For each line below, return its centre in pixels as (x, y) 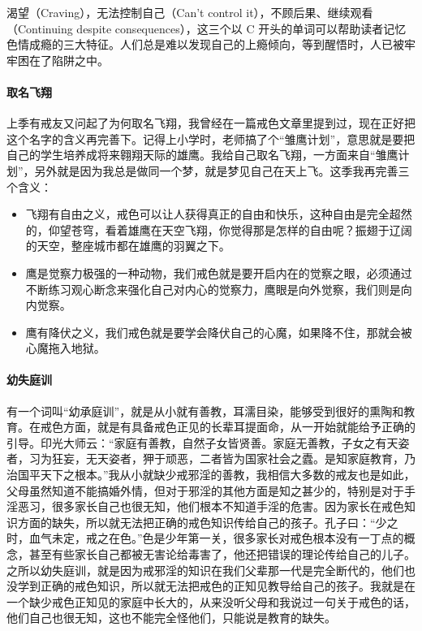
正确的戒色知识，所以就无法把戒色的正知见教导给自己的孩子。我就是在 (228, 586)
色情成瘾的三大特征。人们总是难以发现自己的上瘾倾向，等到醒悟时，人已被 (205, 44)
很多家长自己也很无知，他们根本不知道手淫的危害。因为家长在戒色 (228, 506)
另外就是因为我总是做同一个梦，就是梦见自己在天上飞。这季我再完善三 (222, 170)
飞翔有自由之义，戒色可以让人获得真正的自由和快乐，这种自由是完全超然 (219, 214)
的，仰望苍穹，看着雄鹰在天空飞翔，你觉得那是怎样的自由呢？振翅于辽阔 (219, 229)
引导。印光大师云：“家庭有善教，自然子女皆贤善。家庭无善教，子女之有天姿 (208, 442)
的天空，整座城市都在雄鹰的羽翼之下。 (128, 246)
